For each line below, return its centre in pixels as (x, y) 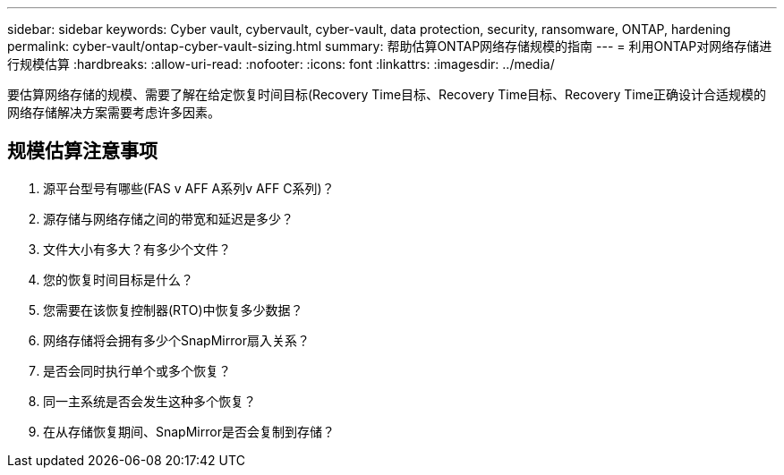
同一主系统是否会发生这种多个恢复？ (149, 401)
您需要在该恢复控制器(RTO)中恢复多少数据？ (173, 310)
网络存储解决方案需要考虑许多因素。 (114, 112)
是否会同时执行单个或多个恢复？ (137, 370)
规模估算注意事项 (82, 151)
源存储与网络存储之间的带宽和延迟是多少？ (168, 218)
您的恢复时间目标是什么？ (118, 279)
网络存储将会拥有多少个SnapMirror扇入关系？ (176, 340)
